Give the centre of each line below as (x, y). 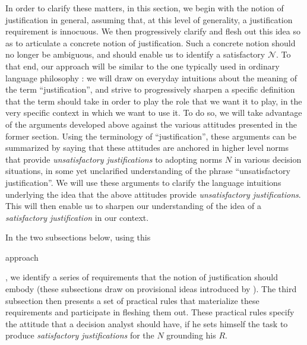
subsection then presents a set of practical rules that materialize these (132, 300)
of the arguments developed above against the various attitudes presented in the (151, 124)
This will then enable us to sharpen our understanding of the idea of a (133, 206)
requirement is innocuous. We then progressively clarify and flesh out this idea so (153, 31)
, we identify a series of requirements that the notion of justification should (142, 277)
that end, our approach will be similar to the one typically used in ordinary (143, 66)
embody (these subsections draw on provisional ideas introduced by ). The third (151, 289)
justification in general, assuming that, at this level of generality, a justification (149, 19)
